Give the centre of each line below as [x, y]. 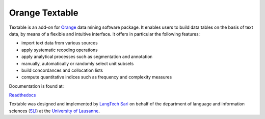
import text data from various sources [60, 43]
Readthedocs [23, 95]
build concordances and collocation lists [62, 70]
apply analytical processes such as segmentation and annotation [87, 57]
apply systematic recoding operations [60, 50]
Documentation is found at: [36, 86]
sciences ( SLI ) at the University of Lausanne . [54, 111]
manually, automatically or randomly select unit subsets [78, 63]
